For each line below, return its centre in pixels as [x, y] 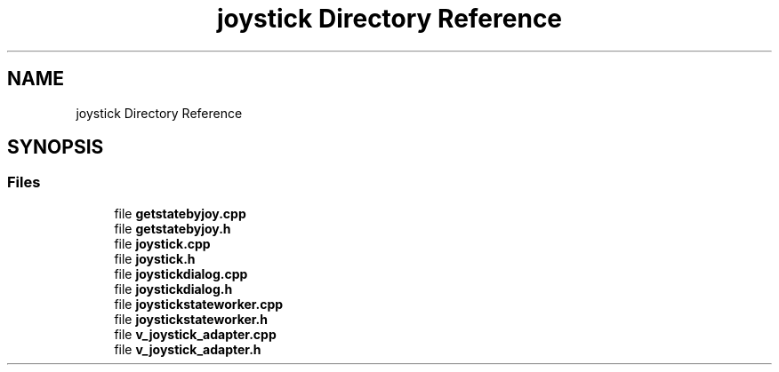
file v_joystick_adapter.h [188, 349]
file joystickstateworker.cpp [199, 304]
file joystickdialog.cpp [181, 273]
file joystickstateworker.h [191, 319]
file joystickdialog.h [173, 289]
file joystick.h [155, 258]
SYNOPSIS [56, 147]
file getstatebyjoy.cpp [180, 213]
